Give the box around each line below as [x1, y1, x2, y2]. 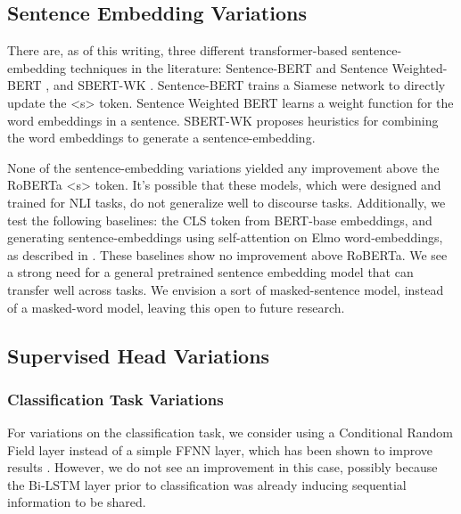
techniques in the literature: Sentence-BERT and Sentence [70, 58, 388, 77]
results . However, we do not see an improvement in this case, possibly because [7, 458, 438, 477]
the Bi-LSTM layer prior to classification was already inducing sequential [7, 475, 407, 494]
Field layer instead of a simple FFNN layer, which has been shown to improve [7, 440, 432, 459]
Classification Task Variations [7, 388, 224, 410]
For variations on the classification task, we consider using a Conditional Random [7, 423, 453, 442]
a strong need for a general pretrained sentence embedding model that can [7, 263, 414, 281]
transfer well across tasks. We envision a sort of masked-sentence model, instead [7, 280, 444, 298]
